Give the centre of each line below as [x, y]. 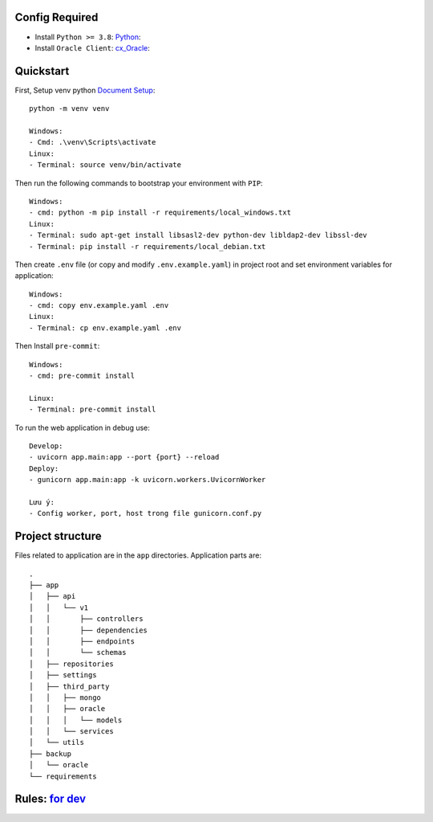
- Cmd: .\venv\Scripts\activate [93, 142]
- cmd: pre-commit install [82, 376]
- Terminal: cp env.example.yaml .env [105, 328]
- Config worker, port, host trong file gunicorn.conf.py [146, 513]
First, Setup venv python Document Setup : [85, 90]
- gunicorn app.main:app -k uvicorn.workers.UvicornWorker [148, 480]
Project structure [58, 536]
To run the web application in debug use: [82, 427]
